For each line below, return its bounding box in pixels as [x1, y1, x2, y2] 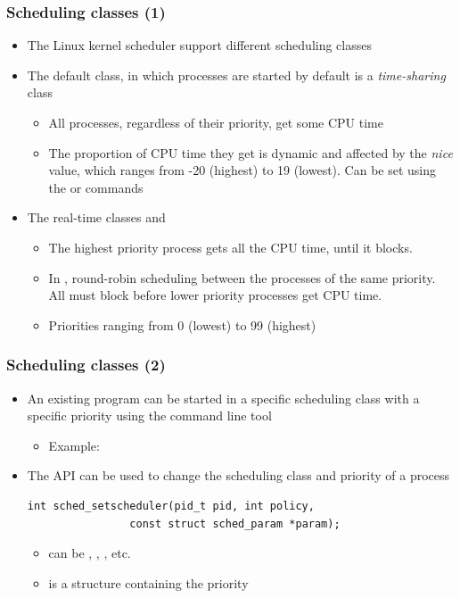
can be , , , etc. [48, 544, 131, 562]
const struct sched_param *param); [129, 517, 341, 530]
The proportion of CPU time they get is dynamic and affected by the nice [48, 143, 453, 162]
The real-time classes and [27, 208, 166, 227]
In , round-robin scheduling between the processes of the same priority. [48, 268, 436, 287]
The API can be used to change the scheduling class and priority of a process [27, 466, 450, 485]
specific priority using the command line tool [27, 406, 272, 425]
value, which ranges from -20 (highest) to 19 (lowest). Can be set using [48, 161, 437, 179]
